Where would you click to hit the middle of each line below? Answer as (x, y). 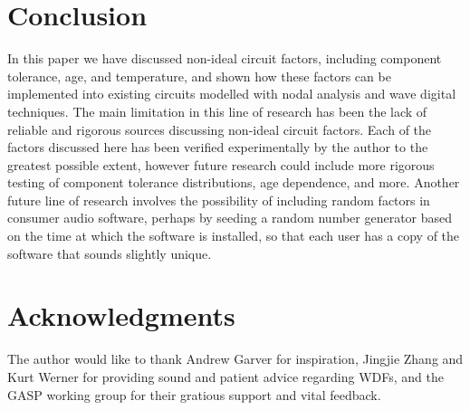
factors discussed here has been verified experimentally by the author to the (218, 147)
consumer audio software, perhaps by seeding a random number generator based (230, 218)
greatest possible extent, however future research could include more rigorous (221, 164)
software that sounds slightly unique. (110, 253)
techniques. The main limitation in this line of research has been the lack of (217, 111)
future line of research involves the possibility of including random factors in (219, 200)
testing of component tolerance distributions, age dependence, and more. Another (234, 182)
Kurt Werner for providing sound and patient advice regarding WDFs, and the (225, 376)
